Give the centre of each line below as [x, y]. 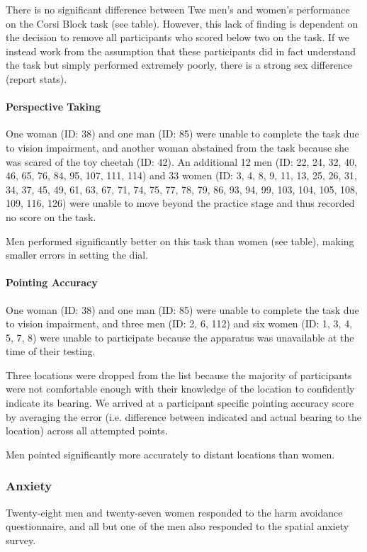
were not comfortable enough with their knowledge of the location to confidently [180, 389]
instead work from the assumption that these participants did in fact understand [181, 51]
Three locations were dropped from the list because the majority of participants [179, 374]
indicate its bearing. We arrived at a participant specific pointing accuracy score [180, 403]
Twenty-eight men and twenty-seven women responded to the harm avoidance [174, 512]
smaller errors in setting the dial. [77, 255]
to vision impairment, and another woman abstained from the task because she [177, 147]
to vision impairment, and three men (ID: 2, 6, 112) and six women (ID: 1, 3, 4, [179, 323]
